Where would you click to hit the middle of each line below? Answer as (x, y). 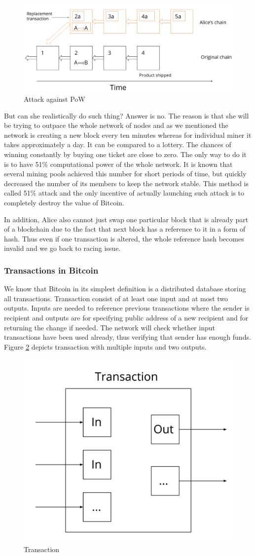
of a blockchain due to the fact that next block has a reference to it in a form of (125, 229)
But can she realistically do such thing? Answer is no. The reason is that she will (127, 115)
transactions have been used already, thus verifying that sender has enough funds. (127, 337)
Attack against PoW (55, 99)
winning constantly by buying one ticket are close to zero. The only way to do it (125, 154)
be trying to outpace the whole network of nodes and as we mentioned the (116, 125)
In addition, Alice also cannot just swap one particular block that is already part (126, 219)
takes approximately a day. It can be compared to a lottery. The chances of (118, 144)
